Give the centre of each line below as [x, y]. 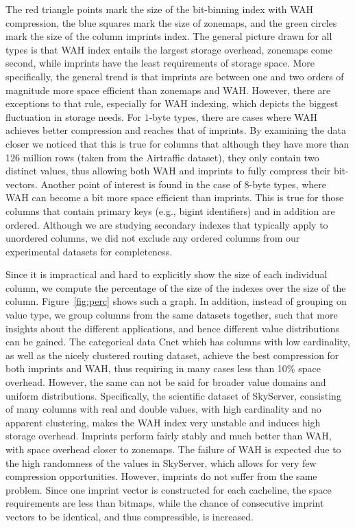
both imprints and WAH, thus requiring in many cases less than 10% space [163, 368]
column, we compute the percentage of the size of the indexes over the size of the [176, 287]
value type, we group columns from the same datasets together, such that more [172, 315]
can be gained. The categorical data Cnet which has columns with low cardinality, [178, 342]
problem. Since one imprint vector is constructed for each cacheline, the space [169, 489]
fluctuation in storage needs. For [74, 116]
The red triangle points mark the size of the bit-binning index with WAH [160, 9]
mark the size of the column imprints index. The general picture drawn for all [169, 36]
